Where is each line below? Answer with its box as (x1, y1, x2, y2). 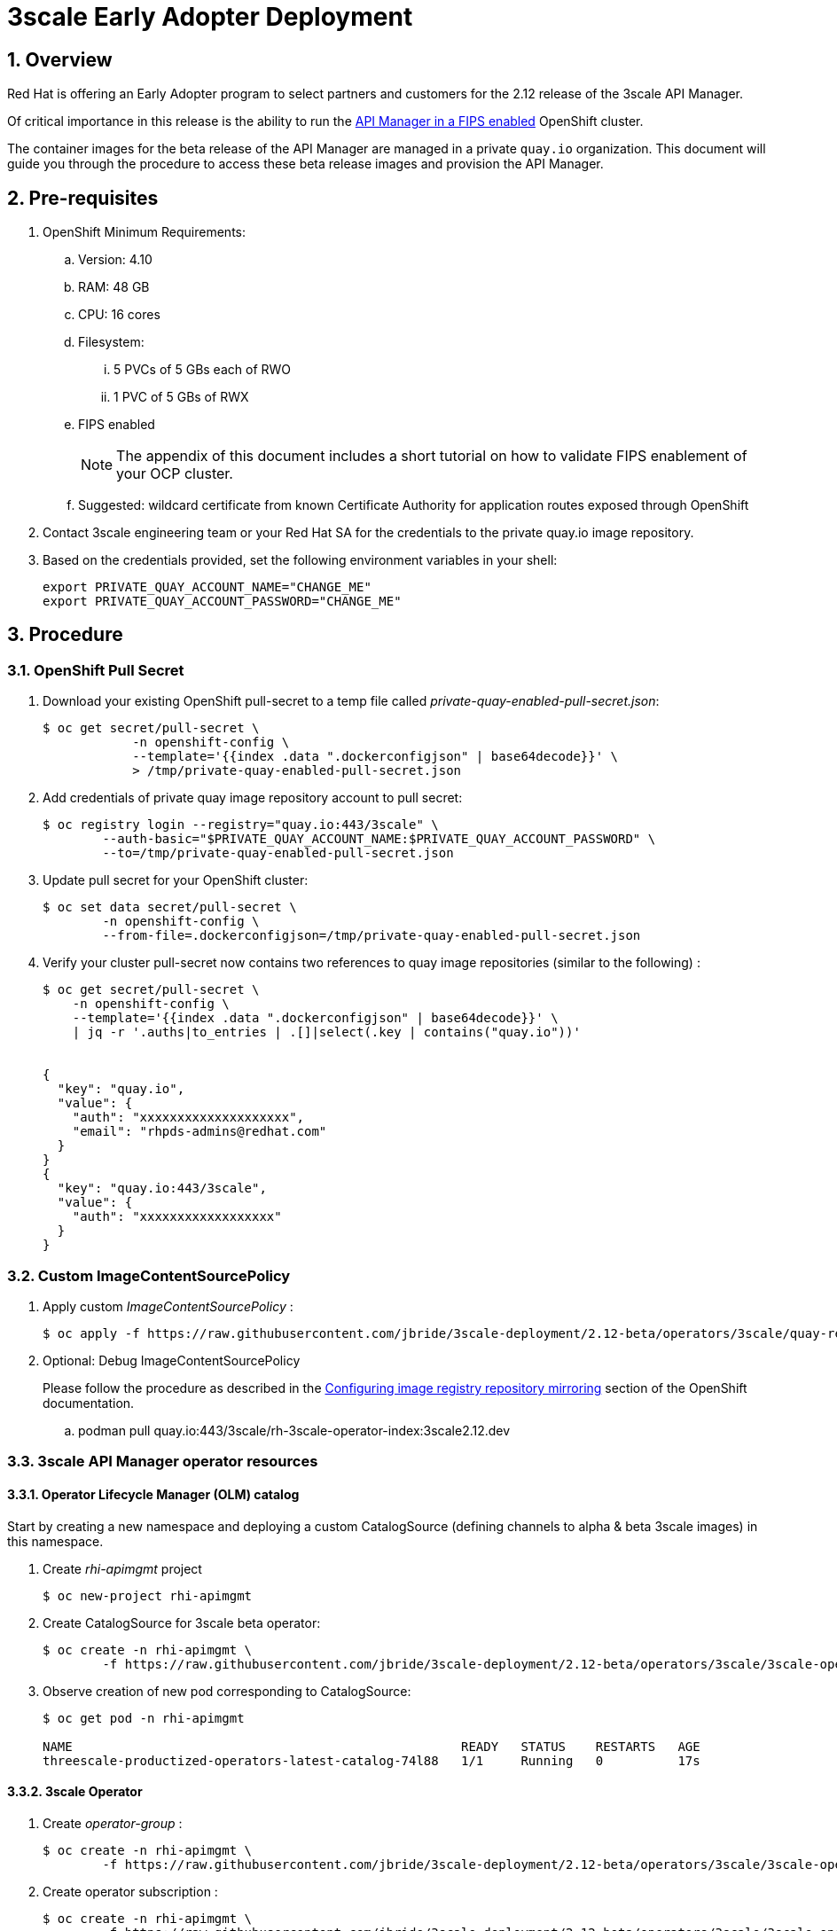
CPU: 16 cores (78, 307, 160, 323)
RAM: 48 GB (78, 279, 150, 295)
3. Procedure (7, 623, 123, 646)
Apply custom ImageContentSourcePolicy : (43, 1298, 293, 1314)
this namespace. (7, 1533, 104, 1549)
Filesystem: (78, 334, 145, 350)
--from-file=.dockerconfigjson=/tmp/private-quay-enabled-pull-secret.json (102, 928, 641, 943)
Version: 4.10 (78, 252, 153, 268)
